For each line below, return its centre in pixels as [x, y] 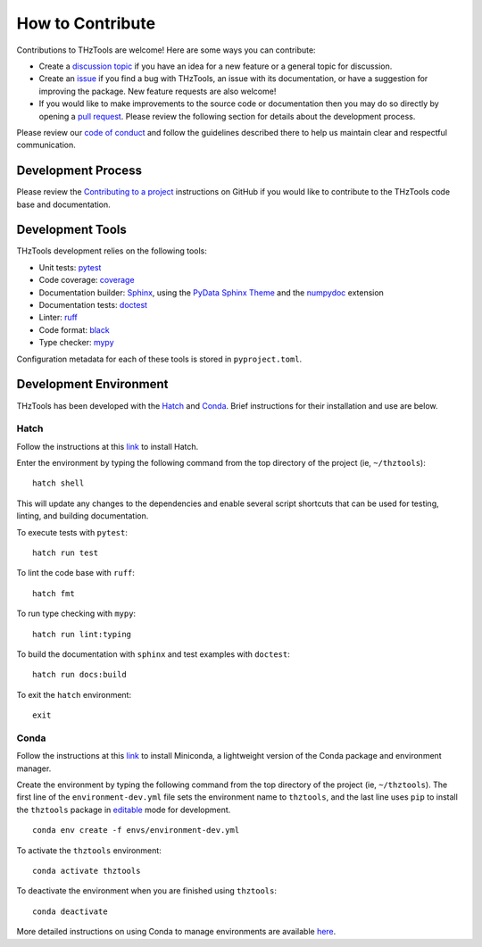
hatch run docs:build [79, 675]
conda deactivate [70, 911]
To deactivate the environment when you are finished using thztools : [146, 891]
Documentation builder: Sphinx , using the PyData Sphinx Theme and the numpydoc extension [211, 292]
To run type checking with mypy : [76, 614]
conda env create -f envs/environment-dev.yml [136, 831]
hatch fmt [54, 593]
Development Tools [71, 230]
